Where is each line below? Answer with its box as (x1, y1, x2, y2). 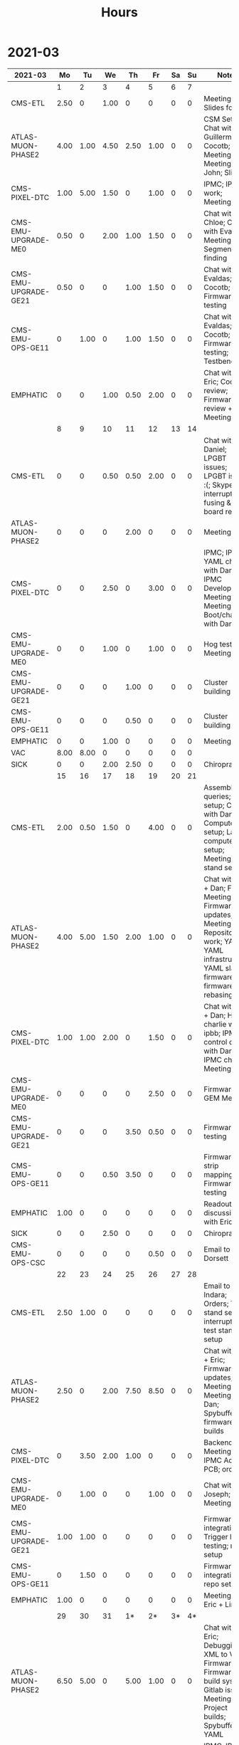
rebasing (203, 990, 233, 1000)
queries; (203, 791, 231, 801)
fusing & (203, 498, 232, 508)
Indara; (203, 1289, 228, 1299)
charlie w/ (203, 1019, 237, 1029)
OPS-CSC (11, 1257, 46, 1267)
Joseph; (203, 1489, 231, 1499)
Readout (203, 1199, 233, 1209)
